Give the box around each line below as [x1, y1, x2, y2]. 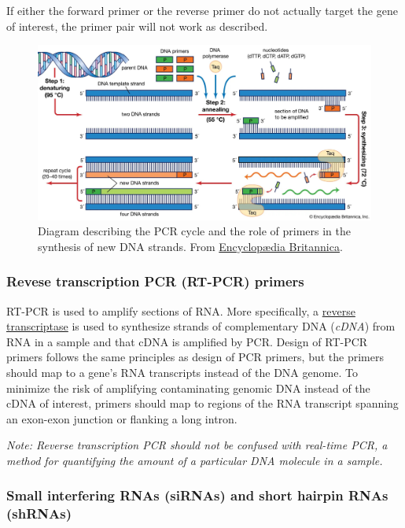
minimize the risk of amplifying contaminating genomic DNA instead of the [6, 379, 370, 396]
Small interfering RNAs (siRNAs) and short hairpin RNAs [6, 486, 388, 505]
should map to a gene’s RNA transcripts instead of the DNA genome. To [6, 364, 358, 380]
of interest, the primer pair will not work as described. [6, 17, 268, 34]
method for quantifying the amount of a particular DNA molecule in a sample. [6, 452, 383, 468]
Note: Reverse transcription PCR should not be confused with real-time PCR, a [6, 437, 388, 453]
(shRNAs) [6, 504, 72, 523]
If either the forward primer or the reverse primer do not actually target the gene [6, 2, 398, 18]
